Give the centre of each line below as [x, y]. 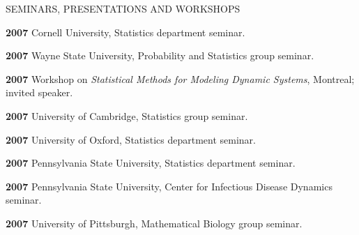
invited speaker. [39, 92]
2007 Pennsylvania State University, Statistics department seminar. [151, 163]
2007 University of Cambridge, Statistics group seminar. [127, 115]
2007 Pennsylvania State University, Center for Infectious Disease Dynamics [169, 186]
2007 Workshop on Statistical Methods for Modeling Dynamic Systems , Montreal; [180, 78]
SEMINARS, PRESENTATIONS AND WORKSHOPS [123, 8]
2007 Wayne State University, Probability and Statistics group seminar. [160, 55]
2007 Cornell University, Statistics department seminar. [125, 32]
